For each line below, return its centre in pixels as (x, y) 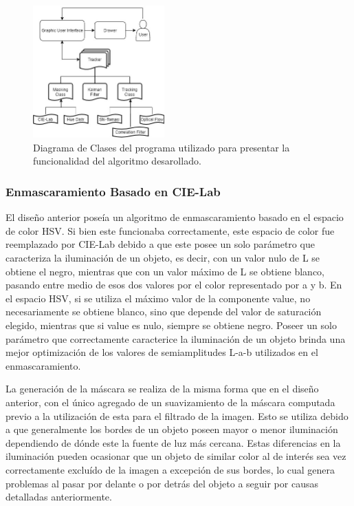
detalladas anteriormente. (59, 497)
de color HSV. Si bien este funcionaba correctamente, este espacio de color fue (170, 230)
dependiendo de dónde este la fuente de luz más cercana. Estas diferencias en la (173, 442)
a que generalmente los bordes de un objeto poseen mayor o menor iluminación (172, 429)
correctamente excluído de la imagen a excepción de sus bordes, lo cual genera (170, 469)
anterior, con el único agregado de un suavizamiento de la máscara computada (170, 402)
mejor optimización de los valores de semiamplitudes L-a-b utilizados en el (162, 352)
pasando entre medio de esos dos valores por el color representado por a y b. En (174, 285)
